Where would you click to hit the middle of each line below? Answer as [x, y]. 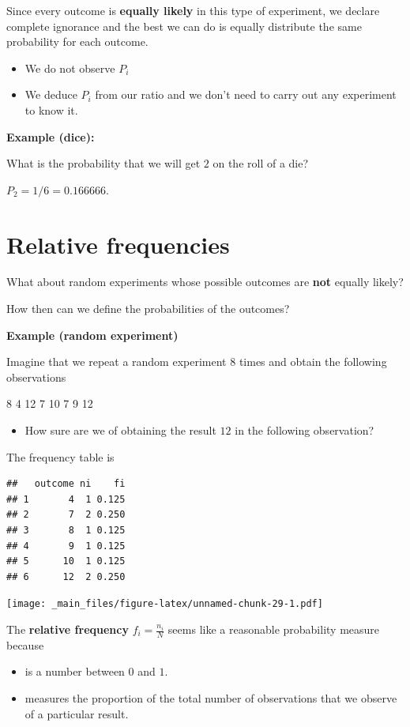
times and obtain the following [313, 362]
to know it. [51, 109]
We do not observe [70, 68]
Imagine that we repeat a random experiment [117, 362]
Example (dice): [51, 136]
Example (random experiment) [92, 335]
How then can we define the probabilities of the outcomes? [148, 309]
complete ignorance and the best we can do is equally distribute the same [184, 26]
